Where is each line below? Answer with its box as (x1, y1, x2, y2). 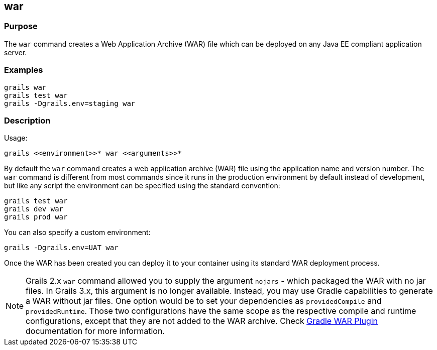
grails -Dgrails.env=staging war (4, 99, 136, 107)
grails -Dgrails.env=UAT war (4, 244, 119, 252)
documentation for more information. (26, 326, 165, 336)
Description (4, 115, 51, 126)
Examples (4, 65, 43, 75)
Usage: (4, 134, 28, 143)
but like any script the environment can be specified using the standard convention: (4, 181, 280, 190)
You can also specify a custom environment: (4, 228, 151, 237)
